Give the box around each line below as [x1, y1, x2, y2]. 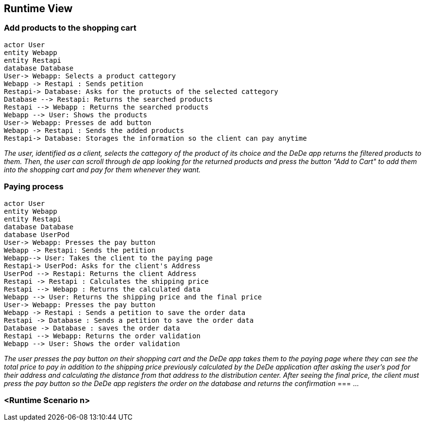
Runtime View [4, 2, 73, 15]
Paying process [4, 182, 64, 192]
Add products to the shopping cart [4, 23, 136, 33]
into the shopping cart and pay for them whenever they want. [4, 165, 201, 174]
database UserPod [4, 230, 69, 239]
